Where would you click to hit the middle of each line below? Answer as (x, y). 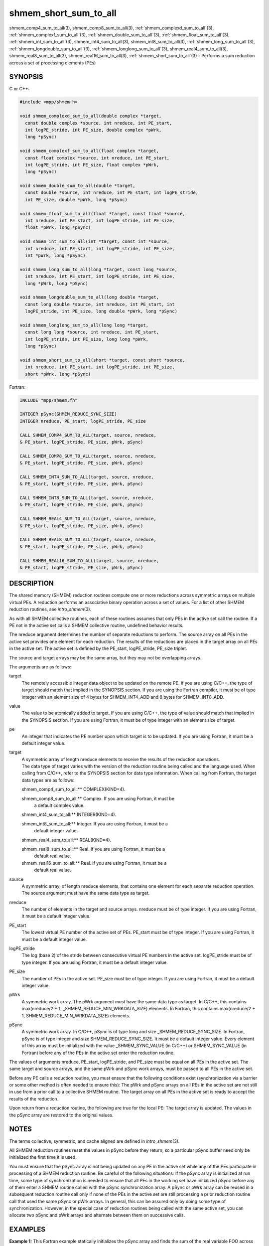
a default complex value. (59, 805)
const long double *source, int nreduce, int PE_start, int (100, 304)
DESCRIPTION (32, 583)
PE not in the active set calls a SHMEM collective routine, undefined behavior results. (96, 625)
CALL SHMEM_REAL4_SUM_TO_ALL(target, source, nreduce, (88, 519)
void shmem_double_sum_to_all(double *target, (77, 186)
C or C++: (19, 89)
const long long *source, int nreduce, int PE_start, (92, 332)
